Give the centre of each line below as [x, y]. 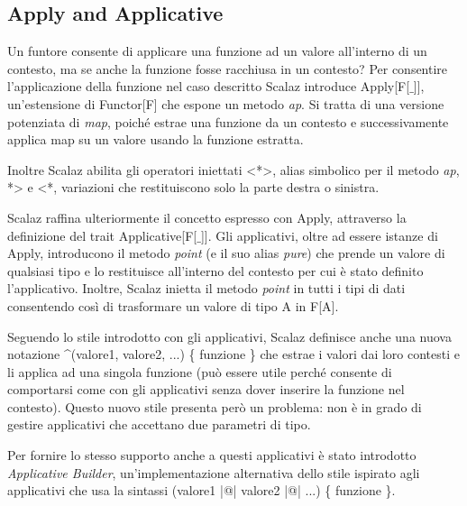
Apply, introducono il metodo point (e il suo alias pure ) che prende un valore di [226, 253]
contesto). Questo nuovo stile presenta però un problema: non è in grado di [215, 406]
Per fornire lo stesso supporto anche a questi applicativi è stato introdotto [212, 455]
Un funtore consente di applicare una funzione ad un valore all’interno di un [217, 51]
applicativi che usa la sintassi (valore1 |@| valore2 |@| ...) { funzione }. [201, 490]
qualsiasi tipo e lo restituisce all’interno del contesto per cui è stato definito [215, 270]
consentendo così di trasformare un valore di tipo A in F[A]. [173, 305]
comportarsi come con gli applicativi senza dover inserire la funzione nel [206, 389]
